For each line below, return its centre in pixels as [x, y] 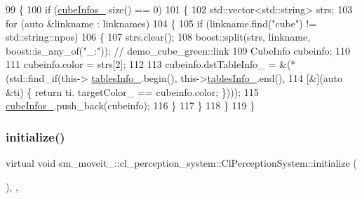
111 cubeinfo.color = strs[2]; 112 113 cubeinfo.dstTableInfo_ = [141, 64]
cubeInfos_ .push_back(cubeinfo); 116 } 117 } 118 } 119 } [130, 105]
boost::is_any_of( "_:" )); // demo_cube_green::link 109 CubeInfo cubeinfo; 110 [178, 50]
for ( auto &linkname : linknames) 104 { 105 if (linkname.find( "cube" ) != [161, 23]
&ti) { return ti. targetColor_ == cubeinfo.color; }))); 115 [132, 91]
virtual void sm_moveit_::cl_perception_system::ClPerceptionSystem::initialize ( [181, 162]
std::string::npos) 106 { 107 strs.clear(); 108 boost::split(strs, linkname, [158, 37]
